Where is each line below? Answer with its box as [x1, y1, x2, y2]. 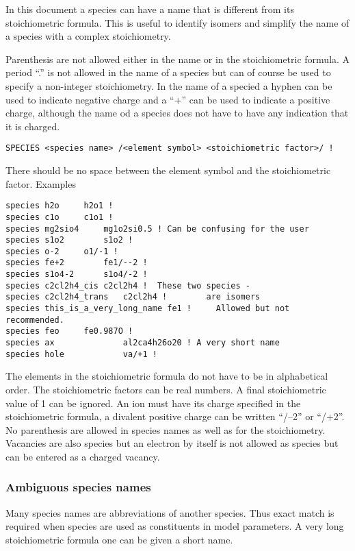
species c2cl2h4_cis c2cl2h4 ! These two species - [5, 280, 250, 291]
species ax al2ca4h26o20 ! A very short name [5, 338, 280, 348]
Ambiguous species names [5, 478, 151, 495]
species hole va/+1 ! [5, 349, 157, 359]
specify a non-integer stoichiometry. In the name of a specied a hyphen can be [5, 78, 332, 93]
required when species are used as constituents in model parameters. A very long [5, 519, 344, 533]
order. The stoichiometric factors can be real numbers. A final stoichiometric [5, 382, 326, 396]
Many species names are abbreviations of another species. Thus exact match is [5, 505, 334, 519]
